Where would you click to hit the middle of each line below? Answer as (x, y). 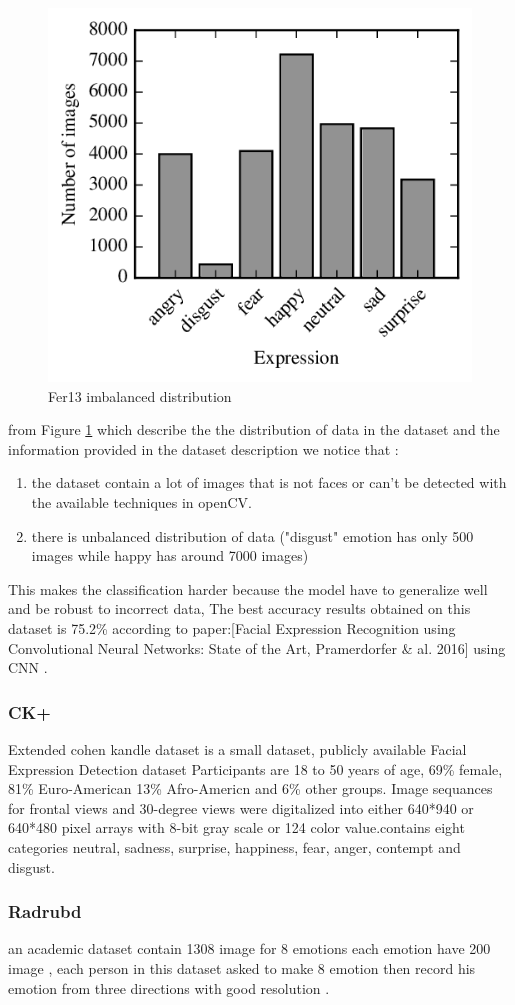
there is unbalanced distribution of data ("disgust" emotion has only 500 (252, 535)
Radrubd (45, 911)
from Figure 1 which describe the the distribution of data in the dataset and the (254, 429)
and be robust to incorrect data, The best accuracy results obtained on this (239, 608)
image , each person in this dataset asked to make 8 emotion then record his (242, 967)
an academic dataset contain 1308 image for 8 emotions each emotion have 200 (249, 948)
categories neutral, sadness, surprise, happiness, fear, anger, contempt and (234, 846)
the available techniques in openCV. (141, 501)
